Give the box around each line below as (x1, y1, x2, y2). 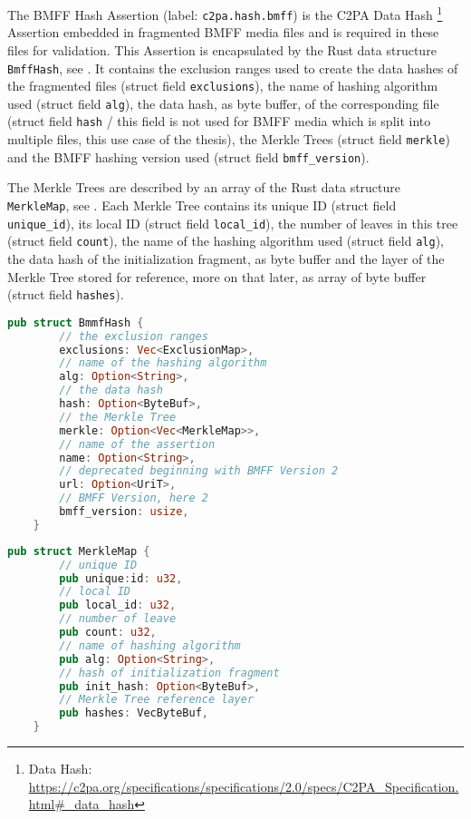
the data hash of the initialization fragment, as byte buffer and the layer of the (7, 249, 445, 268)
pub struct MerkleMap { (7, 544, 150, 558)
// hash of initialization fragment (59, 666, 280, 679)
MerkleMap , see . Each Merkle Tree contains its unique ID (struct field (7, 196, 397, 215)
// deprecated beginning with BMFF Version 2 (59, 464, 339, 478)
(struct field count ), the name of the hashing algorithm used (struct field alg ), (7, 231, 445, 250)
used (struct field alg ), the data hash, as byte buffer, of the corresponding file (7, 93, 439, 112)
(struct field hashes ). (7, 285, 124, 304)
